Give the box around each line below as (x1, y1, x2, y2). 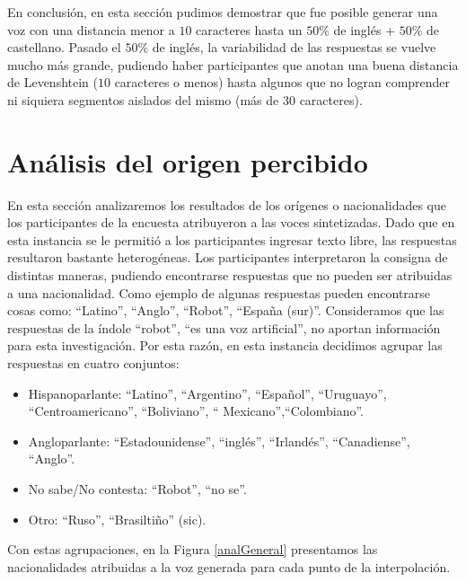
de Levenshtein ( (7, 73, 98, 92)
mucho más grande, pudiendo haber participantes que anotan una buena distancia (7, 55, 459, 74)
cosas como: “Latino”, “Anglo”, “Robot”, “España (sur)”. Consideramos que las (7, 301, 444, 320)
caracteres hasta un (196, 20, 303, 39)
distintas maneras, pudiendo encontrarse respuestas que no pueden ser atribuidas (7, 266, 453, 285)
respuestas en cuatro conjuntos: (7, 354, 180, 373)
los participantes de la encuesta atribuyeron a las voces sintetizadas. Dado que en (7, 213, 455, 232)
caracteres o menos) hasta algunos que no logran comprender (114, 73, 451, 92)
